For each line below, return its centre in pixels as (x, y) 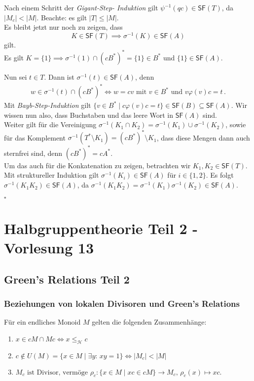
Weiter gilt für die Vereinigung (50, 124)
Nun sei (16, 76)
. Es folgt (220, 175)
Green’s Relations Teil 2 (67, 279)
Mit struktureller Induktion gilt (52, 175)
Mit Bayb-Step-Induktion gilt (48, 105)
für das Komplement (35, 137)
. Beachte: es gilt (62, 17)
